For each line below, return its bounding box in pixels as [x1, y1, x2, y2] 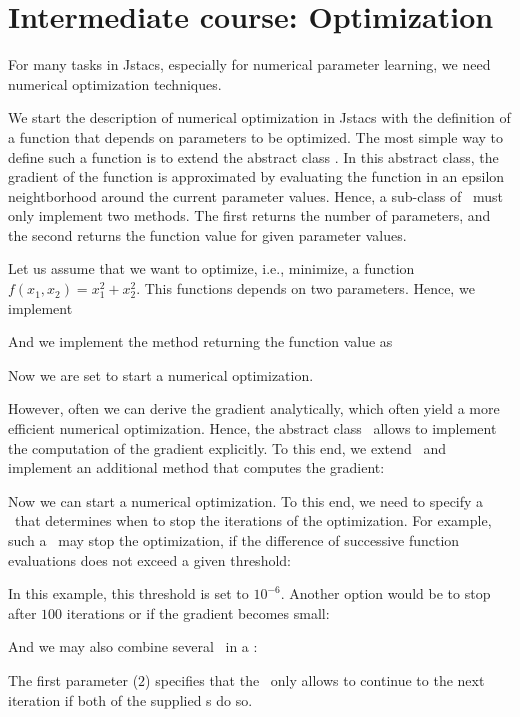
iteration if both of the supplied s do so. [8, 689, 253, 710]
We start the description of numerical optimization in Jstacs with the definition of [8, 107, 511, 128]
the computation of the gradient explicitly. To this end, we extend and [8, 437, 447, 458]
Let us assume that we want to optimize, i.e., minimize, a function [8, 258, 415, 279]
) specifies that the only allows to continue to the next [145, 669, 485, 690]
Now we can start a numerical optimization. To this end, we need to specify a [8, 490, 484, 511]
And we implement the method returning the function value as [8, 331, 393, 352]
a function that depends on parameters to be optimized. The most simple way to [8, 126, 504, 147]
